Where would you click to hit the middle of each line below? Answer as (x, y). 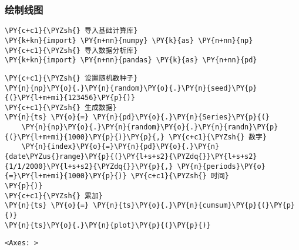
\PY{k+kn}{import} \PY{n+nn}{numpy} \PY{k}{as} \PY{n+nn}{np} (129, 40)
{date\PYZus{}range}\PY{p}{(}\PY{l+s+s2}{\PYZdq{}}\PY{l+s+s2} (131, 157)
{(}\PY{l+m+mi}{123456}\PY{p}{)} (70, 98)
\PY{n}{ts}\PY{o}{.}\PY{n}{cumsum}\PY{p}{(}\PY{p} (194, 206)
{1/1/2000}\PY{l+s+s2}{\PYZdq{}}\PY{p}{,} (89, 166)
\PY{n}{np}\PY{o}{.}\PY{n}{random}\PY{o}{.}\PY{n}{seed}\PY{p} (131, 88)
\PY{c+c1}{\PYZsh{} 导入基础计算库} (71, 31)
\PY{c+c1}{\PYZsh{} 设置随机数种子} (71, 78)
